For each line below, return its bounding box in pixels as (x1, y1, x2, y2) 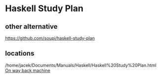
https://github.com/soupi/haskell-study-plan (5, 35, 95, 41)
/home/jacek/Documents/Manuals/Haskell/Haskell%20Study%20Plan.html (5, 62, 157, 68)
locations (5, 49, 34, 58)
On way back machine (5, 67, 51, 73)
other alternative (5, 22, 58, 31)
